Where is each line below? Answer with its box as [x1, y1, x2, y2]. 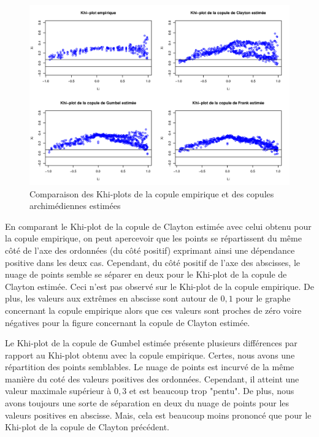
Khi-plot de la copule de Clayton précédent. [5, 420, 169, 433]
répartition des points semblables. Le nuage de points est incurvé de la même [5, 360, 294, 373]
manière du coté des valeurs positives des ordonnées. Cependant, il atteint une [5, 372, 299, 385]
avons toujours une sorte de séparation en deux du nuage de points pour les [5, 397, 290, 409]
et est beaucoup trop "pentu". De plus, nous [129, 384, 294, 397]
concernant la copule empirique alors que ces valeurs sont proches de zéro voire [5, 303, 302, 316]
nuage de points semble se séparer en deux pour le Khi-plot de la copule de [5, 268, 287, 281]
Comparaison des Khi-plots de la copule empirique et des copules [29, 187, 274, 200]
